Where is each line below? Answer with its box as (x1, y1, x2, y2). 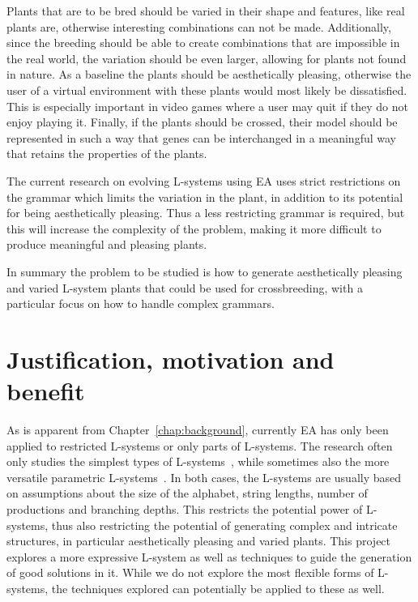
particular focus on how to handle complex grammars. (6, 295, 275, 312)
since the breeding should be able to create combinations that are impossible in (6, 34, 400, 51)
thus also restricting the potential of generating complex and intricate (51, 516, 398, 533)
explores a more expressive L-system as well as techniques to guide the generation (6, 548, 412, 565)
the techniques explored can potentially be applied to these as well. (51, 579, 385, 596)
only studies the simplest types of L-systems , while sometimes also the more (6, 453, 390, 470)
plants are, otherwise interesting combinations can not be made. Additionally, (6, 18, 391, 35)
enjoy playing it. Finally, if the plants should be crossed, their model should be (6, 113, 398, 130)
